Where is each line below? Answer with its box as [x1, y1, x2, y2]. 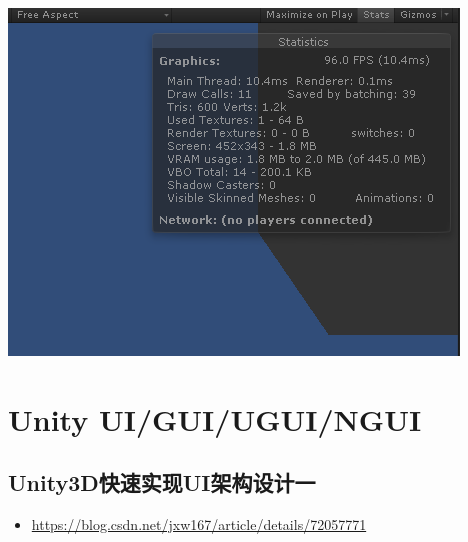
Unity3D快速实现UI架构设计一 [8, 467, 316, 498]
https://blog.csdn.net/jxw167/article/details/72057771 [31, 514, 367, 535]
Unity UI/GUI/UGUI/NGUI [8, 398, 422, 439]
